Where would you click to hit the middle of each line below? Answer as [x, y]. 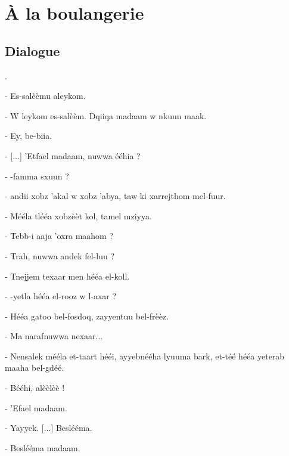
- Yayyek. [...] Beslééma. [49, 428]
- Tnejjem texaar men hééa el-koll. [67, 276]
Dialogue [32, 50]
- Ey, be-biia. [29, 136]
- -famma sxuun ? [37, 176]
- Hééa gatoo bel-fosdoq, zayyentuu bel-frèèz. [87, 316]
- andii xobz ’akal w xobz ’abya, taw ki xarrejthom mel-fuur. [115, 196]
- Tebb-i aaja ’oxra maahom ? [59, 236]
